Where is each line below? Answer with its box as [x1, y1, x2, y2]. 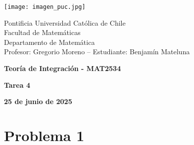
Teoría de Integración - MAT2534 [4, 63, 121, 73]
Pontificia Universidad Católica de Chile [4, 17, 126, 28]
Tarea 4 [4, 79, 30, 90]
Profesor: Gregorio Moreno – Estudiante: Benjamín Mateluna [4, 46, 190, 57]
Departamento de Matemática [4, 36, 95, 47]
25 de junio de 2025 [4, 96, 72, 107]
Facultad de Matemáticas [4, 27, 81, 37]
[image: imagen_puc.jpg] [4, 3, 86, 10]
